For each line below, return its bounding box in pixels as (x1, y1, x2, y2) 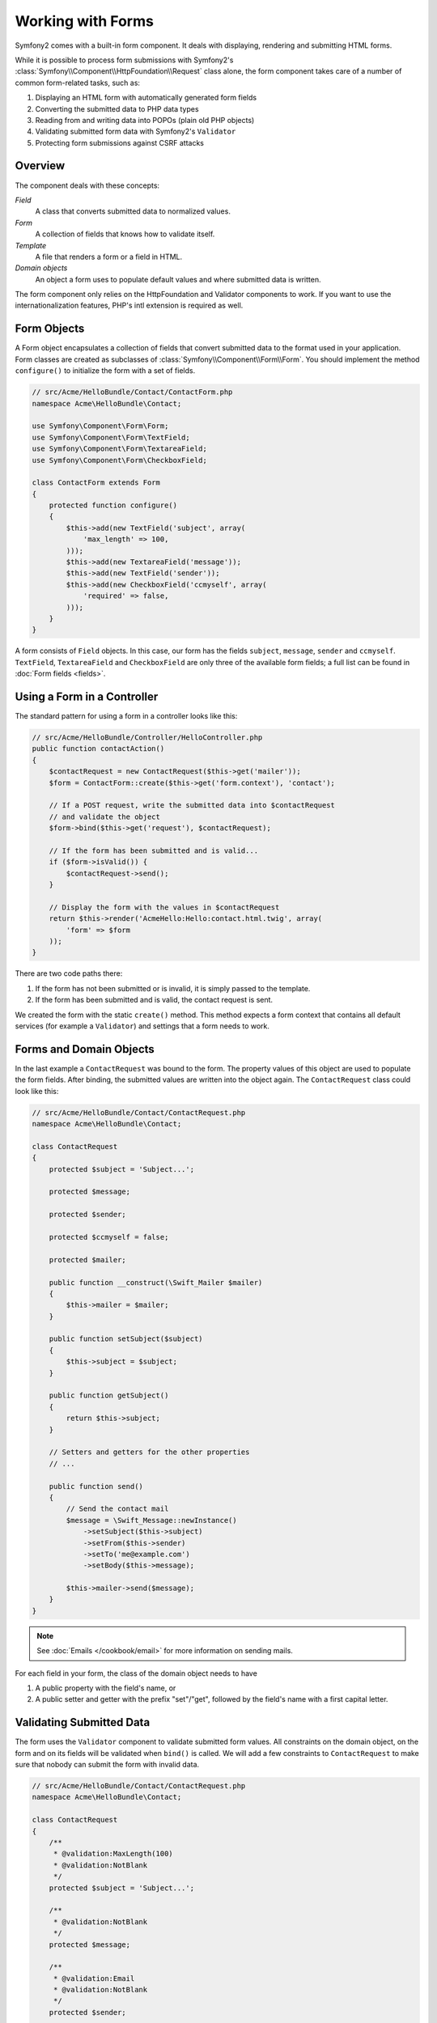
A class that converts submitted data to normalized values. (35, 206, 231, 216)
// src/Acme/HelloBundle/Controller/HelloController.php (32, 733, 263, 742)
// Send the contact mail (66, 1504, 169, 1513)
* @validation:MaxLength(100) (53, 1849, 173, 1859)
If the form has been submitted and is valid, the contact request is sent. (35, 995, 274, 1005)
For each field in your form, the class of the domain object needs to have (15, 1668, 258, 1678)
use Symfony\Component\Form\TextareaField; (32, 444, 208, 453)
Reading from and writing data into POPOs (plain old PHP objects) (35, 115, 255, 125)
